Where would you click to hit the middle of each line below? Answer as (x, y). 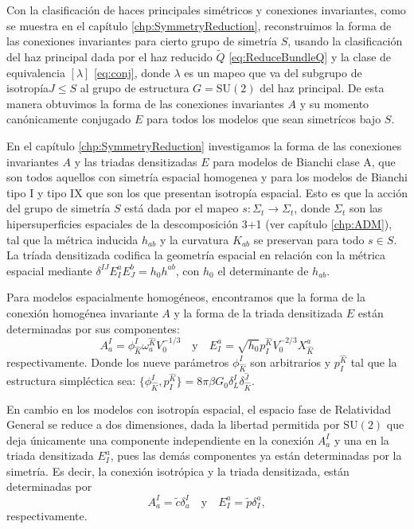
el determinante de (263, 270)
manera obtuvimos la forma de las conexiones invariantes (145, 103)
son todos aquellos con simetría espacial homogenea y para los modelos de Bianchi (207, 177)
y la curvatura (194, 239)
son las (366, 208)
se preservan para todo (309, 239)
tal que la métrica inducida (72, 239)
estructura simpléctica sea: (71, 381)
